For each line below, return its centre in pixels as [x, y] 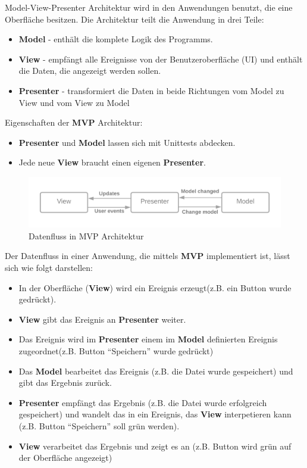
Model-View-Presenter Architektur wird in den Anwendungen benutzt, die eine [149, 7]
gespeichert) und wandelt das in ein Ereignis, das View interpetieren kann [155, 414]
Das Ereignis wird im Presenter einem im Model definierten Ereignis [148, 339]
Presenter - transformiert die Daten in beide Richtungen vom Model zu [151, 90]
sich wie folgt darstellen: [49, 268]
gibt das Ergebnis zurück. [65, 383]
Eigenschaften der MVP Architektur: [74, 122]
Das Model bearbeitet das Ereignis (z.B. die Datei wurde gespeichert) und [156, 371]
